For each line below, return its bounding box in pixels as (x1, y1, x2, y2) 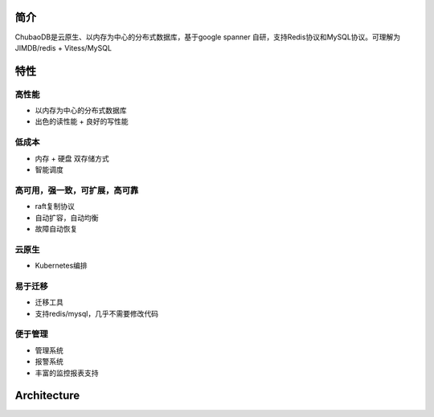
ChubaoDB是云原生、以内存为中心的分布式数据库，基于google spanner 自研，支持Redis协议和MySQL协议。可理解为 (14, 32, 401, 42)
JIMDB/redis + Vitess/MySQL (14, 43, 113, 52)
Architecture (14, 389, 80, 403)
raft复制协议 (35, 202, 76, 211)
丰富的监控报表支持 (35, 368, 99, 378)
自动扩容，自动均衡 (35, 213, 99, 223)
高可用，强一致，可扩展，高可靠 (14, 185, 139, 196)
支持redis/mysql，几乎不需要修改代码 (35, 309, 158, 318)
